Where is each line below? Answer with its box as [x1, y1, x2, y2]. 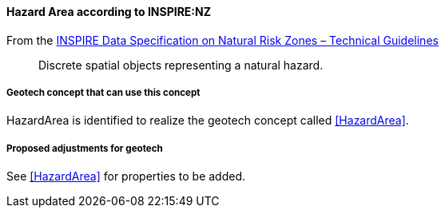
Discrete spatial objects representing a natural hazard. [38, 57, 324, 72]
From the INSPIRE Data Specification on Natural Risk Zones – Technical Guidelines [6, 33, 439, 47]
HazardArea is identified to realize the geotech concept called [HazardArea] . [6, 113, 409, 128]
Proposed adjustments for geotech [6, 142, 163, 154]
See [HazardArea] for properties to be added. [6, 169, 246, 184]
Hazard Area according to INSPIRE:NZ [6, 5, 212, 18]
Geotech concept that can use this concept [6, 87, 201, 98]
